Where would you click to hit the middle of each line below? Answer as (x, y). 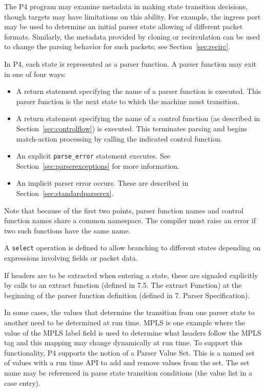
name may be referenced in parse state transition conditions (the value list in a (128, 372)
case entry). (22, 383)
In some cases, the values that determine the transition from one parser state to (129, 312)
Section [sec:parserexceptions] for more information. (98, 165)
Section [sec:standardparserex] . (65, 193)
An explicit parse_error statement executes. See (93, 156)
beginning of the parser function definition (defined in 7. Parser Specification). (127, 295)
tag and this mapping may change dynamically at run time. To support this (124, 342)
